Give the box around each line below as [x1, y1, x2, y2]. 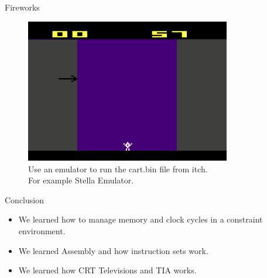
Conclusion [5, 193, 44, 206]
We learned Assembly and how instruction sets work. [18, 244, 208, 256]
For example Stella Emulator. [28, 174, 134, 186]
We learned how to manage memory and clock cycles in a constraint [18, 213, 263, 225]
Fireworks [5, 1, 40, 13]
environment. [18, 225, 66, 237]
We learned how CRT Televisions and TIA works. [18, 264, 197, 276]
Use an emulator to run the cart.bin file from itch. [28, 162, 208, 175]
